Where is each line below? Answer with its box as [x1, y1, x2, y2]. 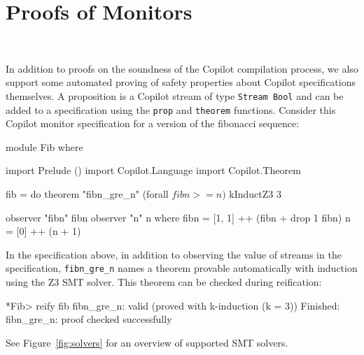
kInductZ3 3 [229, 187, 281, 201]
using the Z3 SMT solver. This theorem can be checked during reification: [6, 275, 322, 289]
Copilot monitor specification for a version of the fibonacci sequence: [6, 116, 300, 131]
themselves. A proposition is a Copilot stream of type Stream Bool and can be [6, 88, 344, 103]
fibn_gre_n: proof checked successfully [6, 312, 172, 326]
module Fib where [6, 139, 83, 154]
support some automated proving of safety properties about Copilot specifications [6, 75, 356, 89]
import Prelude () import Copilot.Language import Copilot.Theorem [6, 163, 301, 177]
